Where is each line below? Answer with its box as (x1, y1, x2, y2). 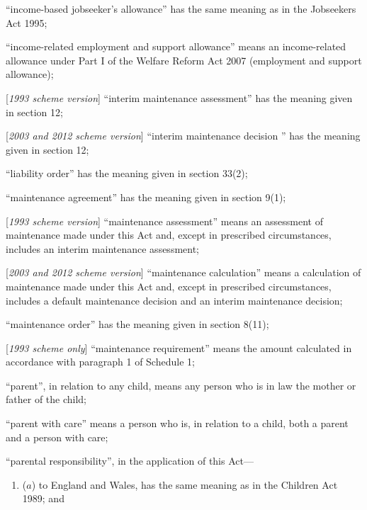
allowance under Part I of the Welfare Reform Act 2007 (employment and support (6, 52, 362, 67)
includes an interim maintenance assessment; (6, 241, 199, 256)
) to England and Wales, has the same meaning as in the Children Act (31, 477, 338, 492)
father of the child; (6, 392, 87, 407)
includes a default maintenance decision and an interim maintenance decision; (6, 293, 343, 307)
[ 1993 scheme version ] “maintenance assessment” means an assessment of (6, 213, 323, 228)
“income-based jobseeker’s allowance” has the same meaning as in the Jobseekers (6, 1, 356, 16)
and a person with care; (6, 429, 108, 444)
